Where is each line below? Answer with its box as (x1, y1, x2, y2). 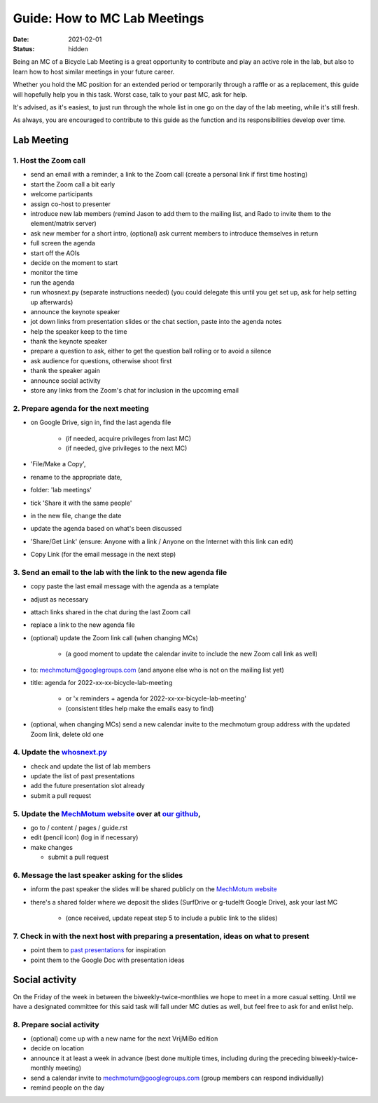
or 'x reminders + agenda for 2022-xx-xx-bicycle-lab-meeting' (65, 694, 246, 703)
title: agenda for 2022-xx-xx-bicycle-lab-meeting (30, 678, 173, 686)
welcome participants (30, 190, 93, 198)
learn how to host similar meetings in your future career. (13, 67, 175, 76)
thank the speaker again (30, 367, 101, 375)
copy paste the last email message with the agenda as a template (30, 582, 220, 590)
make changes (30, 843, 73, 851)
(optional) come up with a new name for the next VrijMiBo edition (30, 1034, 218, 1043)
